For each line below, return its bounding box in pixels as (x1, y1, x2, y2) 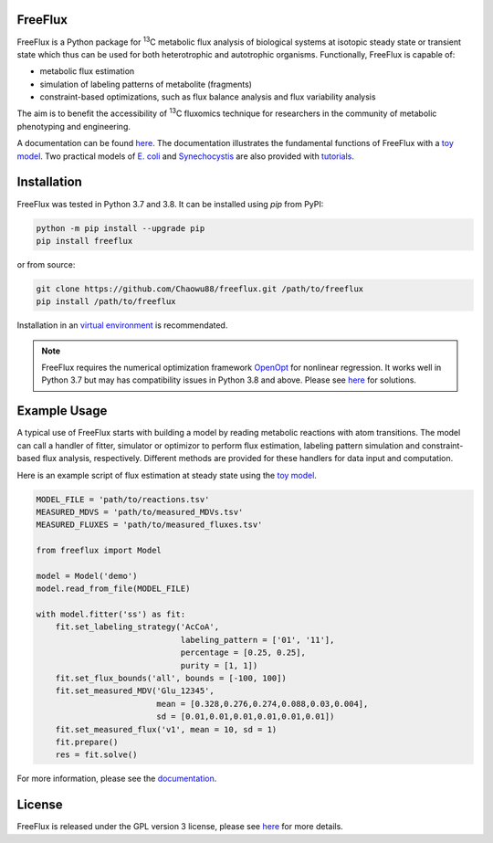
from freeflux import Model (36, 545, 162, 556)
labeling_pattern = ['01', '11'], (180, 635, 335, 645)
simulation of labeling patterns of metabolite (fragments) (39, 79, 253, 90)
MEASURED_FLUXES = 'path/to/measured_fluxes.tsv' (36, 520, 263, 530)
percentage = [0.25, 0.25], (180, 648, 306, 658)
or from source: (16, 258, 76, 269)
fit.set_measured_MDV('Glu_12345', (55, 686, 215, 696)
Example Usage (16, 403, 108, 419)
